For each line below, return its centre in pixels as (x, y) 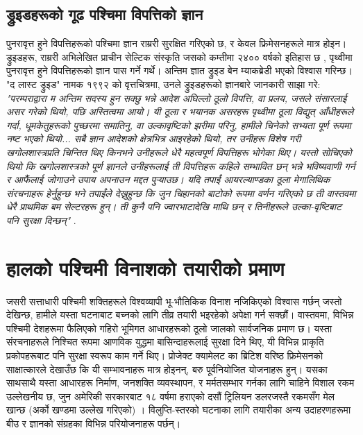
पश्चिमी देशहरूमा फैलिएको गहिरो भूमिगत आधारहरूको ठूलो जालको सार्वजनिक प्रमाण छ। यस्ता (169, 328)
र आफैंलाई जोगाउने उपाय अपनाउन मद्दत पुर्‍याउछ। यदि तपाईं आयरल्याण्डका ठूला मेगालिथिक (168, 179)
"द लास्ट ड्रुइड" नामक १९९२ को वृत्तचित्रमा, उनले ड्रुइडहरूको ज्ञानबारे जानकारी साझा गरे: (163, 84)
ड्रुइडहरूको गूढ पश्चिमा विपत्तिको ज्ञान (105, 14)
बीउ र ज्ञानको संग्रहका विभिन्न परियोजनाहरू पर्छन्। (94, 423)
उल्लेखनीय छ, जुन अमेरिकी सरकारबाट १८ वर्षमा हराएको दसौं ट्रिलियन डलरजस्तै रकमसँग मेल (170, 396)
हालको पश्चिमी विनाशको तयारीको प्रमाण (145, 267)
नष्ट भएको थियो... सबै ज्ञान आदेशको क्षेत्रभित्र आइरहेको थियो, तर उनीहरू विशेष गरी (154, 138)
